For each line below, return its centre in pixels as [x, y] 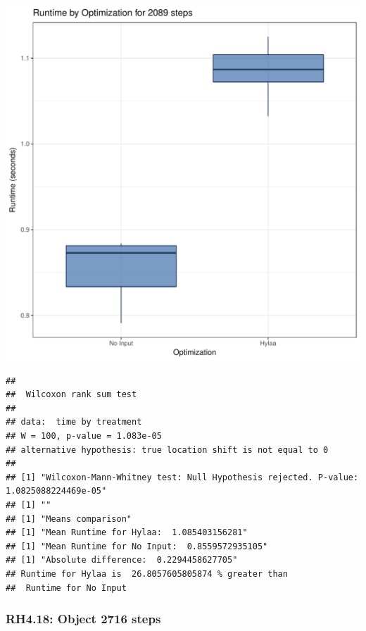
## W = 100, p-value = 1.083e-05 [84, 436]
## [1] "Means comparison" [69, 519]
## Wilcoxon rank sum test [71, 395]
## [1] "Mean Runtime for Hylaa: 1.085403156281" [127, 533]
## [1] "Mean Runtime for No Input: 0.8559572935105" [137, 546]
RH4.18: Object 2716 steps [83, 619]
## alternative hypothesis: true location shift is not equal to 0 [167, 450]
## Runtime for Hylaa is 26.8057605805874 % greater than [147, 574]
